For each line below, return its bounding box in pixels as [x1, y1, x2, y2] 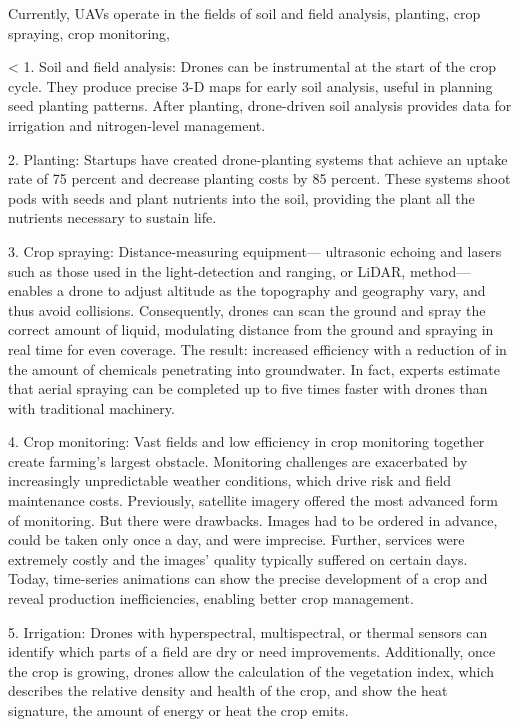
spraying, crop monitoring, [8, 22, 171, 43]
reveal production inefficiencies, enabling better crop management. [8, 588, 414, 609]
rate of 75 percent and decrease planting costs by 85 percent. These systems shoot [8, 168, 511, 189]
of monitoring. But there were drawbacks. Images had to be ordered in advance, [8, 509, 498, 530]
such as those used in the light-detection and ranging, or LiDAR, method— [8, 260, 471, 281]
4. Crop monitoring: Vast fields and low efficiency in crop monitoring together [8, 431, 485, 452]
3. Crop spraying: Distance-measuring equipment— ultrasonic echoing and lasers [8, 240, 502, 261]
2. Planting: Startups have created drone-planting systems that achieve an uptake [8, 148, 508, 169]
